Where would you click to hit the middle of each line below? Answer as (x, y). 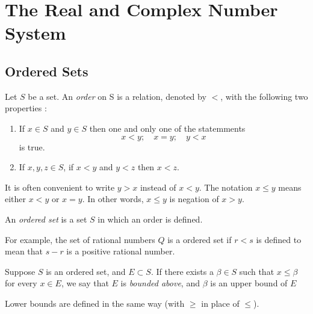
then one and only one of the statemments (167, 128)
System (36, 33)
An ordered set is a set (46, 219)
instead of (158, 187)
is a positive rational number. (121, 251)
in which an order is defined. (150, 219)
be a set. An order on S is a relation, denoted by (117, 96)
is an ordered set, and (86, 271)
